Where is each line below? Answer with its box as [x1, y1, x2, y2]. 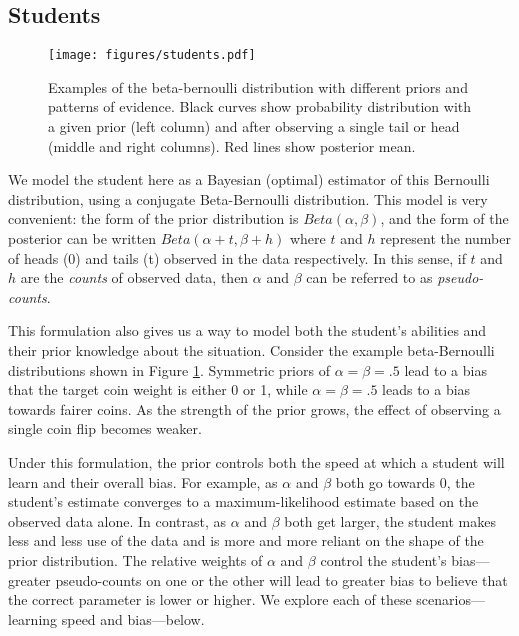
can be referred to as [306, 267, 433, 288]
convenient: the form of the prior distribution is [8, 208, 299, 229]
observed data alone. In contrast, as [8, 510, 227, 531]
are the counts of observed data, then [20, 267, 249, 288]
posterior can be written [8, 228, 156, 249]
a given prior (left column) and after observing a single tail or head [48, 116, 460, 137]
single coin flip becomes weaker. [8, 418, 202, 439]
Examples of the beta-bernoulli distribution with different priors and [48, 76, 468, 97]
